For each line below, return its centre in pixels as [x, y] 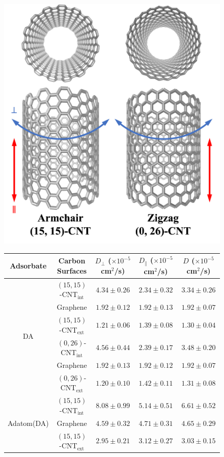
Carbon [72, 261]
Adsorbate [28, 266]
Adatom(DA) [28, 423]
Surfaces [72, 271]
